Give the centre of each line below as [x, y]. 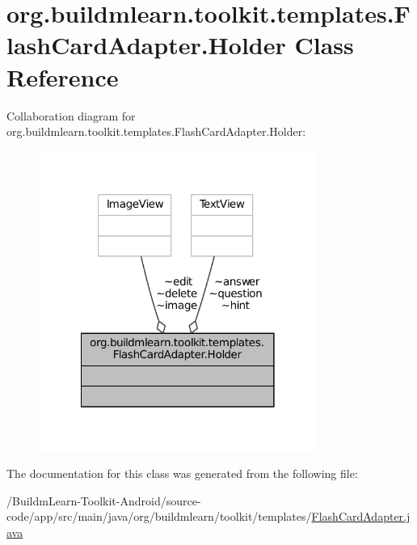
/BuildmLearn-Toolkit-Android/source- [104, 500]
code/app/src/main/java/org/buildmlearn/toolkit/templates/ [159, 516]
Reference [63, 76]
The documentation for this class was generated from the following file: [182, 473]
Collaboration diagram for [71, 115]
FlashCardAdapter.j [361, 516]
